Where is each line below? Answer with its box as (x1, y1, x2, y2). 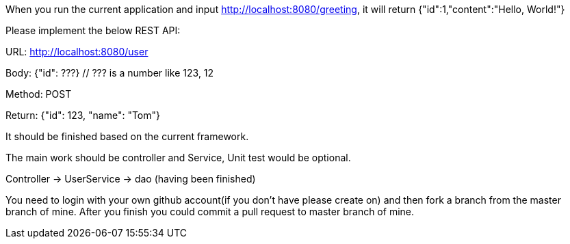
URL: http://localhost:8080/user (5, 46, 148, 57)
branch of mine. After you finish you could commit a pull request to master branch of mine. (5, 206, 415, 217)
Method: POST (5, 88, 72, 100)
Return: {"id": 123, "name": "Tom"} (5, 109, 161, 121)
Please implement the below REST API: (5, 25, 181, 36)
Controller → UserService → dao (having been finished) (5, 173, 256, 185)
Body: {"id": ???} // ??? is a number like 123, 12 (5, 67, 214, 79)
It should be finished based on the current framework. (5, 131, 249, 142)
